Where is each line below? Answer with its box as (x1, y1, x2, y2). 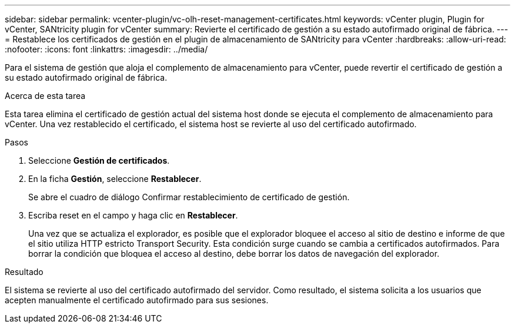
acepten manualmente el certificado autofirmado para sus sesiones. (5, 295, 269, 305)
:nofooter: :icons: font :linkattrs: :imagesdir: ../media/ (5, 44, 208, 54)
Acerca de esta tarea (5, 91, 86, 101)
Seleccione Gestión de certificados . (28, 155, 170, 165)
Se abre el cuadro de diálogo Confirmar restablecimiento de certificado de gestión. (28, 192, 350, 202)
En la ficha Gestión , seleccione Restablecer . (28, 174, 202, 184)
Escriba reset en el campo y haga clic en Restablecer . (28, 210, 238, 220)
